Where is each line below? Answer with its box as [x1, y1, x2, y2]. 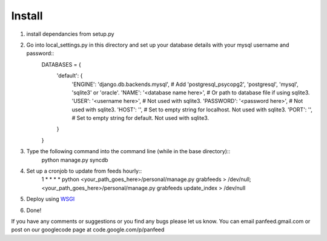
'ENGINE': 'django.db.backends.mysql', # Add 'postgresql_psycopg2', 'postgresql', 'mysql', [71, 81, 299, 88]
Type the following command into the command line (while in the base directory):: [26, 148, 230, 155]
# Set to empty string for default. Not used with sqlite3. [71, 114, 209, 122]
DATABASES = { [41, 61, 81, 68]
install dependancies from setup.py [26, 30, 114, 38]
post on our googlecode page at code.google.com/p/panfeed [11, 226, 165, 233]
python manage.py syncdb [41, 156, 108, 163]
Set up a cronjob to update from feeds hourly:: [26, 167, 142, 175]
